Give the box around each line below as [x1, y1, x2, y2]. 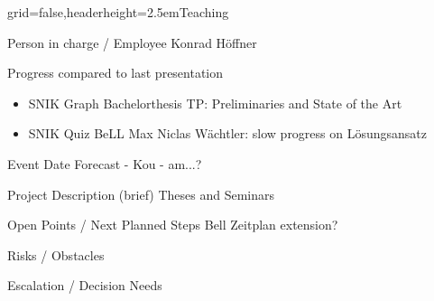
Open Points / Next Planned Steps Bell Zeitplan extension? [7, 215, 338, 234]
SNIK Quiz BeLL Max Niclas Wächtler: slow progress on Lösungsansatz [28, 124, 428, 143]
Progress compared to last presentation [7, 63, 224, 82]
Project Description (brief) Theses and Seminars [7, 184, 275, 203]
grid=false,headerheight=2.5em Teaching [7, 3, 229, 21]
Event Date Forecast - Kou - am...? [7, 154, 202, 173]
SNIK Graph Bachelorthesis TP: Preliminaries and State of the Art [28, 93, 402, 112]
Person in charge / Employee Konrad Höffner [7, 33, 257, 52]
